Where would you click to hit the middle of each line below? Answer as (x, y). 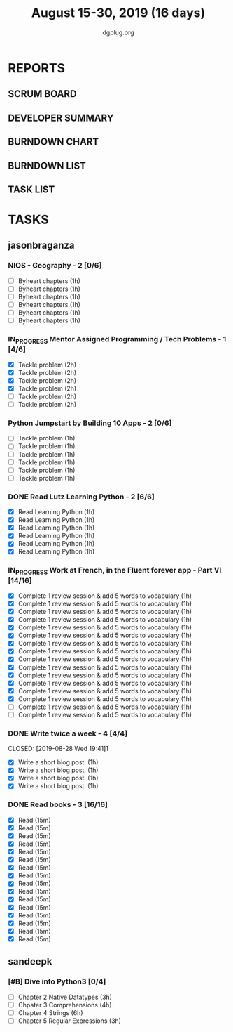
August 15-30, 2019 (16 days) (118, 13)
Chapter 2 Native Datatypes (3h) (65, 997)
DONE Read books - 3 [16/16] (58, 804)
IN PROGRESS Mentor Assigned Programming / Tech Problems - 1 (117, 340)
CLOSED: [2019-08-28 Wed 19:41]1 (58, 749)
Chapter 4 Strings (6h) (50, 1012)
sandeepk (30, 961)
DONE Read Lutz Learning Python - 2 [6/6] (81, 497)
